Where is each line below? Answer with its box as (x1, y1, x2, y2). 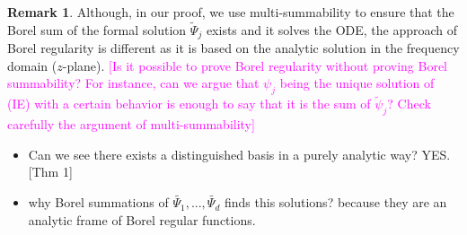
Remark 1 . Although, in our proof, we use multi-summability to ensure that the (7, 3, 454, 21)
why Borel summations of (28, 193, 169, 212)
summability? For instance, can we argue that (7, 74, 260, 92)
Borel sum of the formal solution (7, 20, 187, 39)
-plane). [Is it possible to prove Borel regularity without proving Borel (62, 56, 448, 74)
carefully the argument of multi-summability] (7, 115, 255, 134)
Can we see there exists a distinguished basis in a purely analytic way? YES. (28, 144, 451, 163)
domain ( (7, 56, 57, 74)
